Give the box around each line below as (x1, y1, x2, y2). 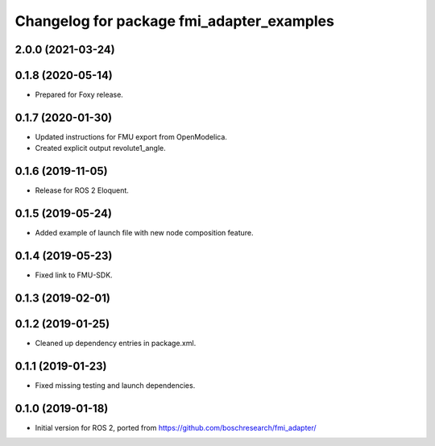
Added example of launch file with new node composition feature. (35, 228, 254, 238)
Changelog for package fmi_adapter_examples (14, 12, 334, 30)
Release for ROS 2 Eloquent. (35, 185, 129, 195)
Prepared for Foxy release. (35, 90, 124, 100)
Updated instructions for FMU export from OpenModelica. (35, 131, 227, 141)
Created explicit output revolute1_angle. (35, 144, 167, 153)
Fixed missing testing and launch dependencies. (35, 380, 196, 390)
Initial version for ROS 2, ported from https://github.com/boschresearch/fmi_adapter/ (35, 423, 317, 432)
